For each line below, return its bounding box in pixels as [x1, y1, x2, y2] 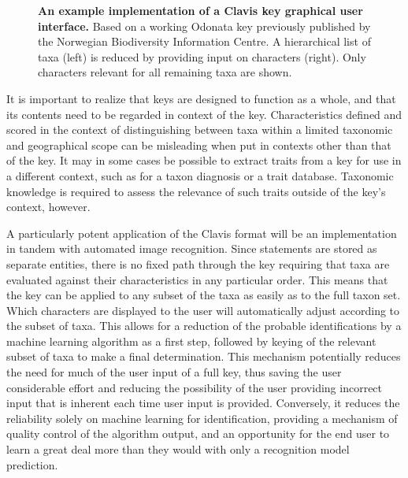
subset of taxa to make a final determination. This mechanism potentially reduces [6, 348, 401, 365]
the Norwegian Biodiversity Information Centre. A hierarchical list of [38, 33, 371, 50]
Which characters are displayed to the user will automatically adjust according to [6, 302, 400, 318]
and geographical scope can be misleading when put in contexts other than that [6, 136, 391, 153]
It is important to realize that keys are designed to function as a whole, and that [6, 90, 396, 106]
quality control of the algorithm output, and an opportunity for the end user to [6, 425, 390, 442]
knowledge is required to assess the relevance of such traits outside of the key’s [6, 183, 386, 199]
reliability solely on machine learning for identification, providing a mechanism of [6, 409, 398, 426]
